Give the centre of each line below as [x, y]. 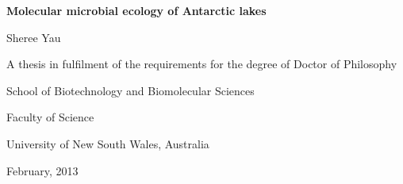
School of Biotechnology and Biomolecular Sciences [130, 90]
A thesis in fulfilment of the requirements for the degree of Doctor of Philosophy [202, 64]
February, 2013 [42, 170]
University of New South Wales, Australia [108, 143]
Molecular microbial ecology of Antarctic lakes [136, 10]
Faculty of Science [50, 117]
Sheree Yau [34, 37]
